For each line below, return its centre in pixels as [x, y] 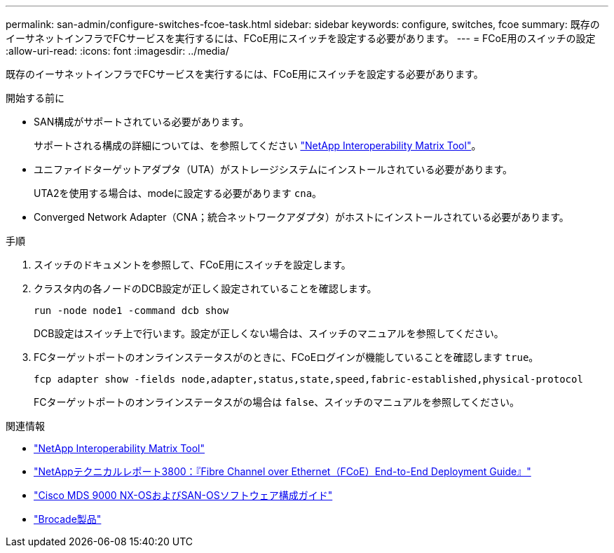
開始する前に [35, 98]
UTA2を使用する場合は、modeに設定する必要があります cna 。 [178, 193]
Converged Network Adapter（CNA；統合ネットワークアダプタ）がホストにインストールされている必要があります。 [301, 217]
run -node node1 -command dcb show [131, 310]
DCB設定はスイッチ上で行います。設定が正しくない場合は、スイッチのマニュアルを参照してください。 [269, 333]
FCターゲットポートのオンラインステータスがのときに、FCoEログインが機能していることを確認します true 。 [286, 357]
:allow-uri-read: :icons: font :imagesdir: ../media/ [117, 51]
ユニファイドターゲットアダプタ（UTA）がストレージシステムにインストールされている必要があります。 [273, 169]
